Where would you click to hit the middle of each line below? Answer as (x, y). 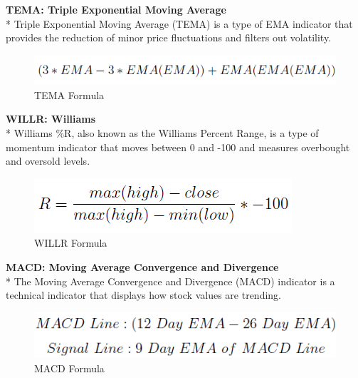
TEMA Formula (69, 94)
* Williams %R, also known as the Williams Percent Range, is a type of (162, 133)
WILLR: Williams (51, 119)
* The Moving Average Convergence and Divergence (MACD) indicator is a (170, 281)
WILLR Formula (71, 243)
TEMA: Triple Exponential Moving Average (116, 9)
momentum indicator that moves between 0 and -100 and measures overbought (178, 147)
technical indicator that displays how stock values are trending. (143, 295)
